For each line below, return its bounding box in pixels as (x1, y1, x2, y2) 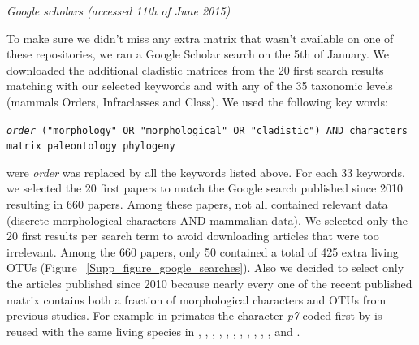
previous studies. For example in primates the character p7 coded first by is (6, 307, 382, 324)
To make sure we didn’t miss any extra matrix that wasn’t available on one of (6, 29, 394, 46)
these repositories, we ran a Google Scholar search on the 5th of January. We (6, 45, 389, 63)
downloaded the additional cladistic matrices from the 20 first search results (6, 61, 384, 78)
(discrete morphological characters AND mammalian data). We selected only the (6, 211, 408, 228)
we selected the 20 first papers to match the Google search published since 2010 (6, 179, 403, 196)
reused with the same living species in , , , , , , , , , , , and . (6, 322, 300, 339)
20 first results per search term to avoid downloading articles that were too (6, 227, 379, 244)
